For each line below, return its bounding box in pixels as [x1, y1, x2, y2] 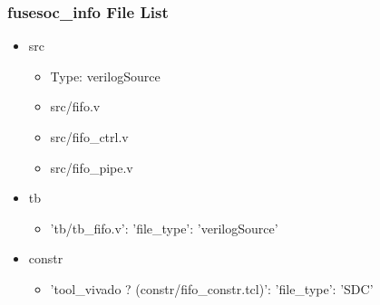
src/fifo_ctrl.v [50, 128, 129, 146]
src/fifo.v [50, 97, 101, 116]
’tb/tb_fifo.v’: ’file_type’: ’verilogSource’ [50, 218, 278, 237]
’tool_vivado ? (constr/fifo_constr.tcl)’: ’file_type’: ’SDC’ [50, 279, 374, 298]
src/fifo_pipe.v [50, 157, 133, 176]
